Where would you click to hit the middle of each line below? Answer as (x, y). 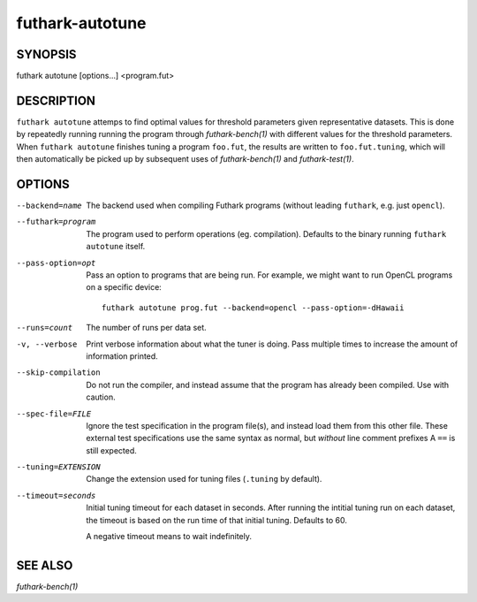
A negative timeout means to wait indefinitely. (169, 537)
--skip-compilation (58, 373)
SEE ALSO (45, 565)
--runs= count (45, 328)
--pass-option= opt (56, 263)
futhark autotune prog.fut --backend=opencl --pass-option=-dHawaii (253, 308)
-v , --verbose (47, 344)
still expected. (111, 450)
